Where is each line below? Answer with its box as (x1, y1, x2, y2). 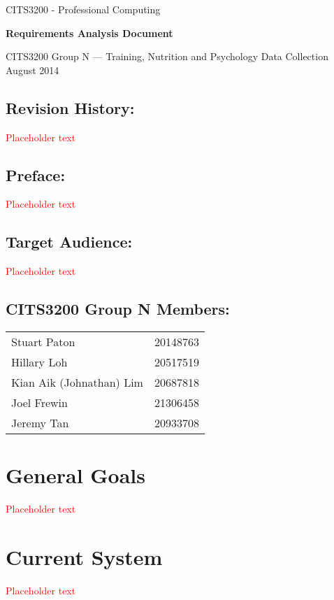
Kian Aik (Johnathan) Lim (11, 373, 143, 390)
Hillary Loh (11, 353, 68, 370)
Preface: (6, 164, 66, 185)
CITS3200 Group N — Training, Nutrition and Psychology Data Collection (6, 49, 328, 64)
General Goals (6, 461, 146, 490)
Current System (6, 542, 163, 571)
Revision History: (6, 97, 135, 118)
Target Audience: (6, 231, 133, 252)
